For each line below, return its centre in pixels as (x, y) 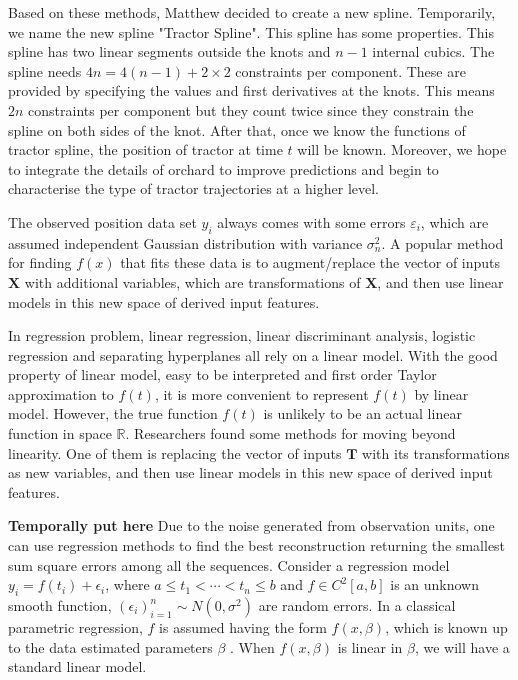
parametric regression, (75, 627)
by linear (441, 393)
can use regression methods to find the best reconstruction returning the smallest (257, 545)
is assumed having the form (243, 627)
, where (127, 584)
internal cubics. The (433, 51)
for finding (40, 262)
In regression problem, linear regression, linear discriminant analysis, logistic (242, 335)
